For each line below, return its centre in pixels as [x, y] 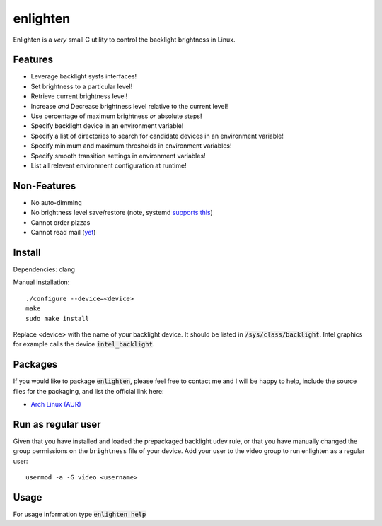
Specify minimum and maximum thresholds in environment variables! [131, 146]
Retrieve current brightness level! [79, 96]
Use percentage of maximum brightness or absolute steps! [116, 116]
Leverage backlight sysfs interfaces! [84, 76]
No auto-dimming [57, 202]
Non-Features [45, 186]
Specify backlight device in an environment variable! [107, 126]
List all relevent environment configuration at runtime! [109, 165]
